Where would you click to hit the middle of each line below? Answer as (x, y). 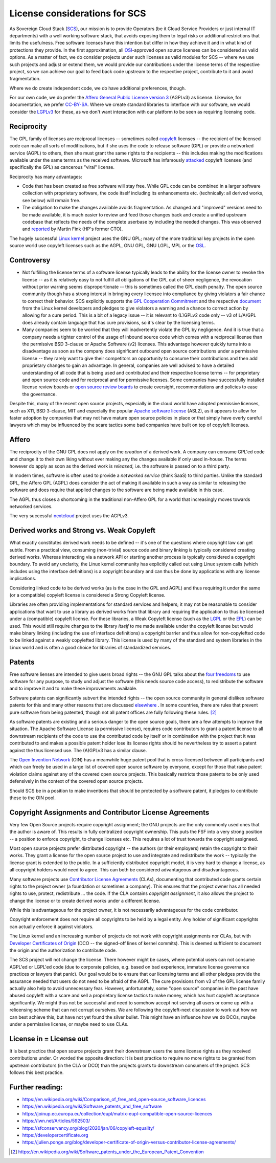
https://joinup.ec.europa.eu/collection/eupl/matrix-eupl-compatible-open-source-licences (117, 1113)
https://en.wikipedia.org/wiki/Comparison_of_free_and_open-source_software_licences (114, 1099)
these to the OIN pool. (32, 798)
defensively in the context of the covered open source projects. (76, 781)
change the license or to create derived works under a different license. (85, 901)
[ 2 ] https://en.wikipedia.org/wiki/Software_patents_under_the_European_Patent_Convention (107, 1152)
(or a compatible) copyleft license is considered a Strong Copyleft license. (87, 595)
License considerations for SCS (78, 13)
